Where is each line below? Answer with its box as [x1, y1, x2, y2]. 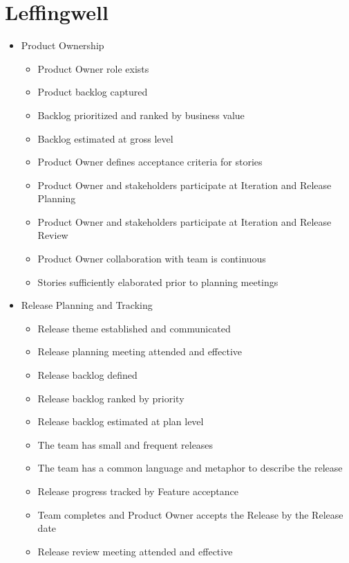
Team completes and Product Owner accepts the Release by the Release [37, 507, 343, 521]
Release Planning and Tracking [21, 298, 153, 312]
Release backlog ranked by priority [37, 391, 185, 405]
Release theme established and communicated [37, 321, 231, 335]
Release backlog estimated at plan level [37, 414, 204, 429]
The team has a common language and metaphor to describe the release [37, 461, 343, 475]
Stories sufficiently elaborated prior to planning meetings [37, 274, 279, 289]
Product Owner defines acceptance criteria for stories [37, 154, 263, 169]
